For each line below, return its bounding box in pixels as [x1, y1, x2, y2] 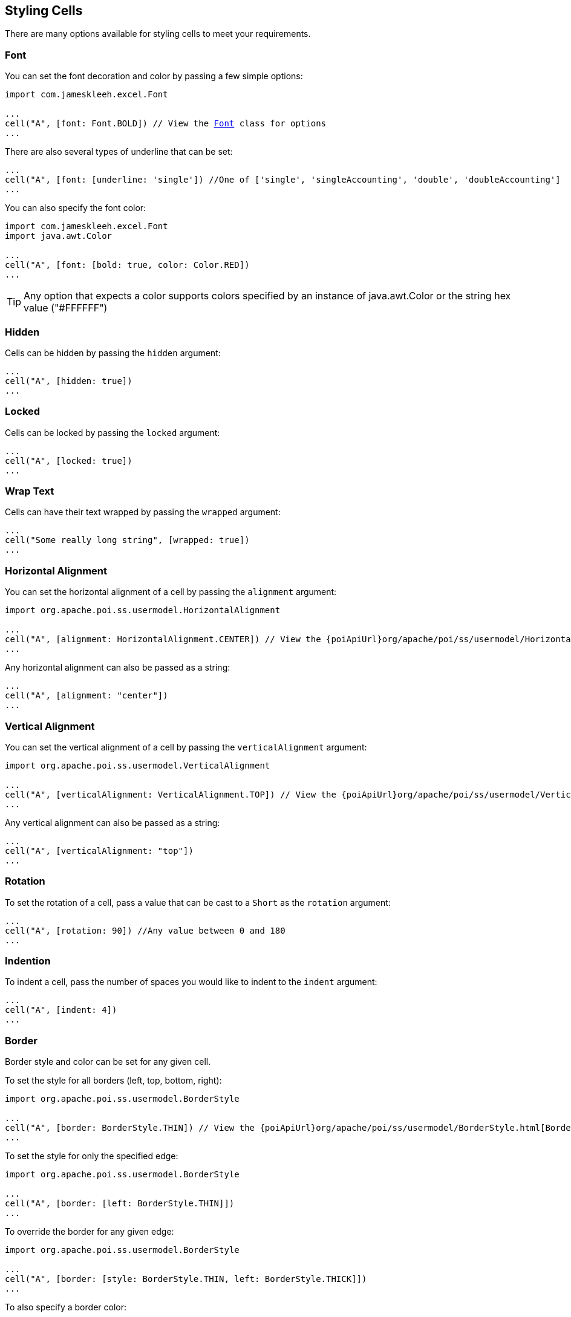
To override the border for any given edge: [5, 1226, 174, 1237]
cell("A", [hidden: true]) [5, 376, 132, 386]
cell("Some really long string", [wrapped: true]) [5, 535, 250, 545]
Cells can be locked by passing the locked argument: [5, 427, 220, 438]
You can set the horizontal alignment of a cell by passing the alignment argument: [5, 587, 337, 597]
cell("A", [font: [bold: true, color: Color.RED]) [5, 260, 250, 270]
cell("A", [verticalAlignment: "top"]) [5, 845, 194, 856]
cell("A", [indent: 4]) [5, 1005, 117, 1015]
